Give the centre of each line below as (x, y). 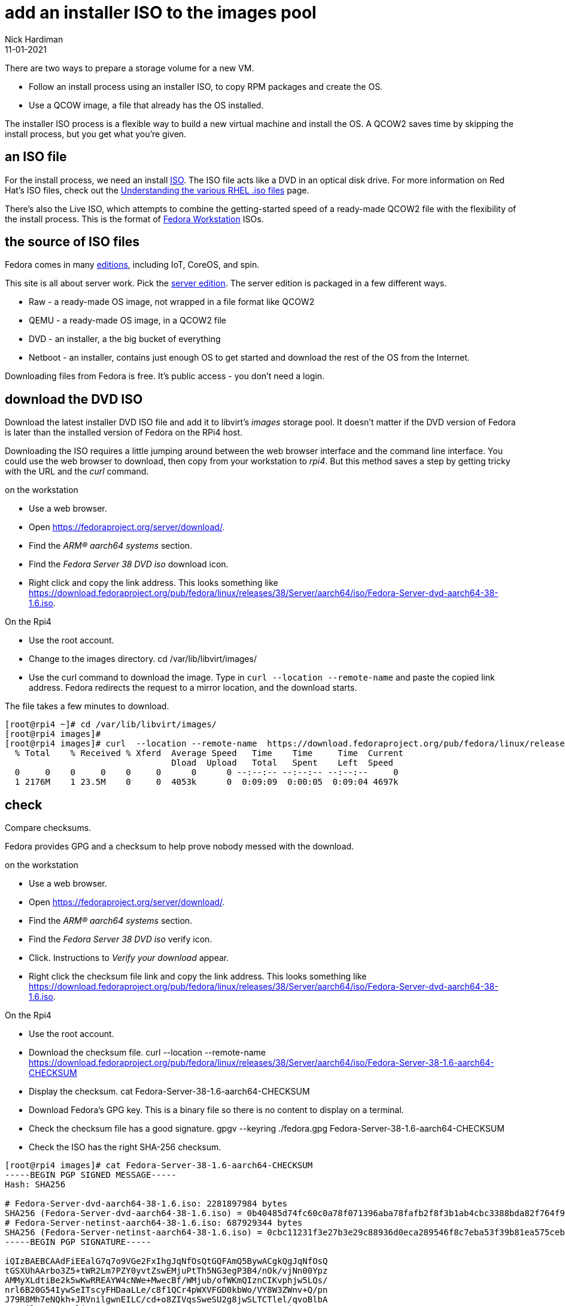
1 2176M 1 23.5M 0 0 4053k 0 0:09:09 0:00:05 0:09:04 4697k (206, 782)
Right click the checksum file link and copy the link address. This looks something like (198, 977)
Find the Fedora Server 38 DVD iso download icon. (129, 564)
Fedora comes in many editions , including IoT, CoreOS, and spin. (132, 265)
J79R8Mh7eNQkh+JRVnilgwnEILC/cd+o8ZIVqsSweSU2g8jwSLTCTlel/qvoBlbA (166, 1300)
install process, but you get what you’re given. (96, 134)
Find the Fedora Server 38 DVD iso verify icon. (121, 939)
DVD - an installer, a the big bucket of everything (125, 339)
